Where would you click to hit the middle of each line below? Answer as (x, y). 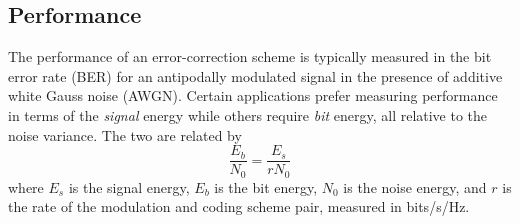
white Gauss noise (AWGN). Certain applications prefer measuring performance (253, 95)
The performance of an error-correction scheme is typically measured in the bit (250, 56)
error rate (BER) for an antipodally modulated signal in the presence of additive (255, 75)
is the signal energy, (129, 186)
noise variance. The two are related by (125, 134)
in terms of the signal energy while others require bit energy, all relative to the (248, 114)
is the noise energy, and (415, 186)
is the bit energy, (266, 186)
